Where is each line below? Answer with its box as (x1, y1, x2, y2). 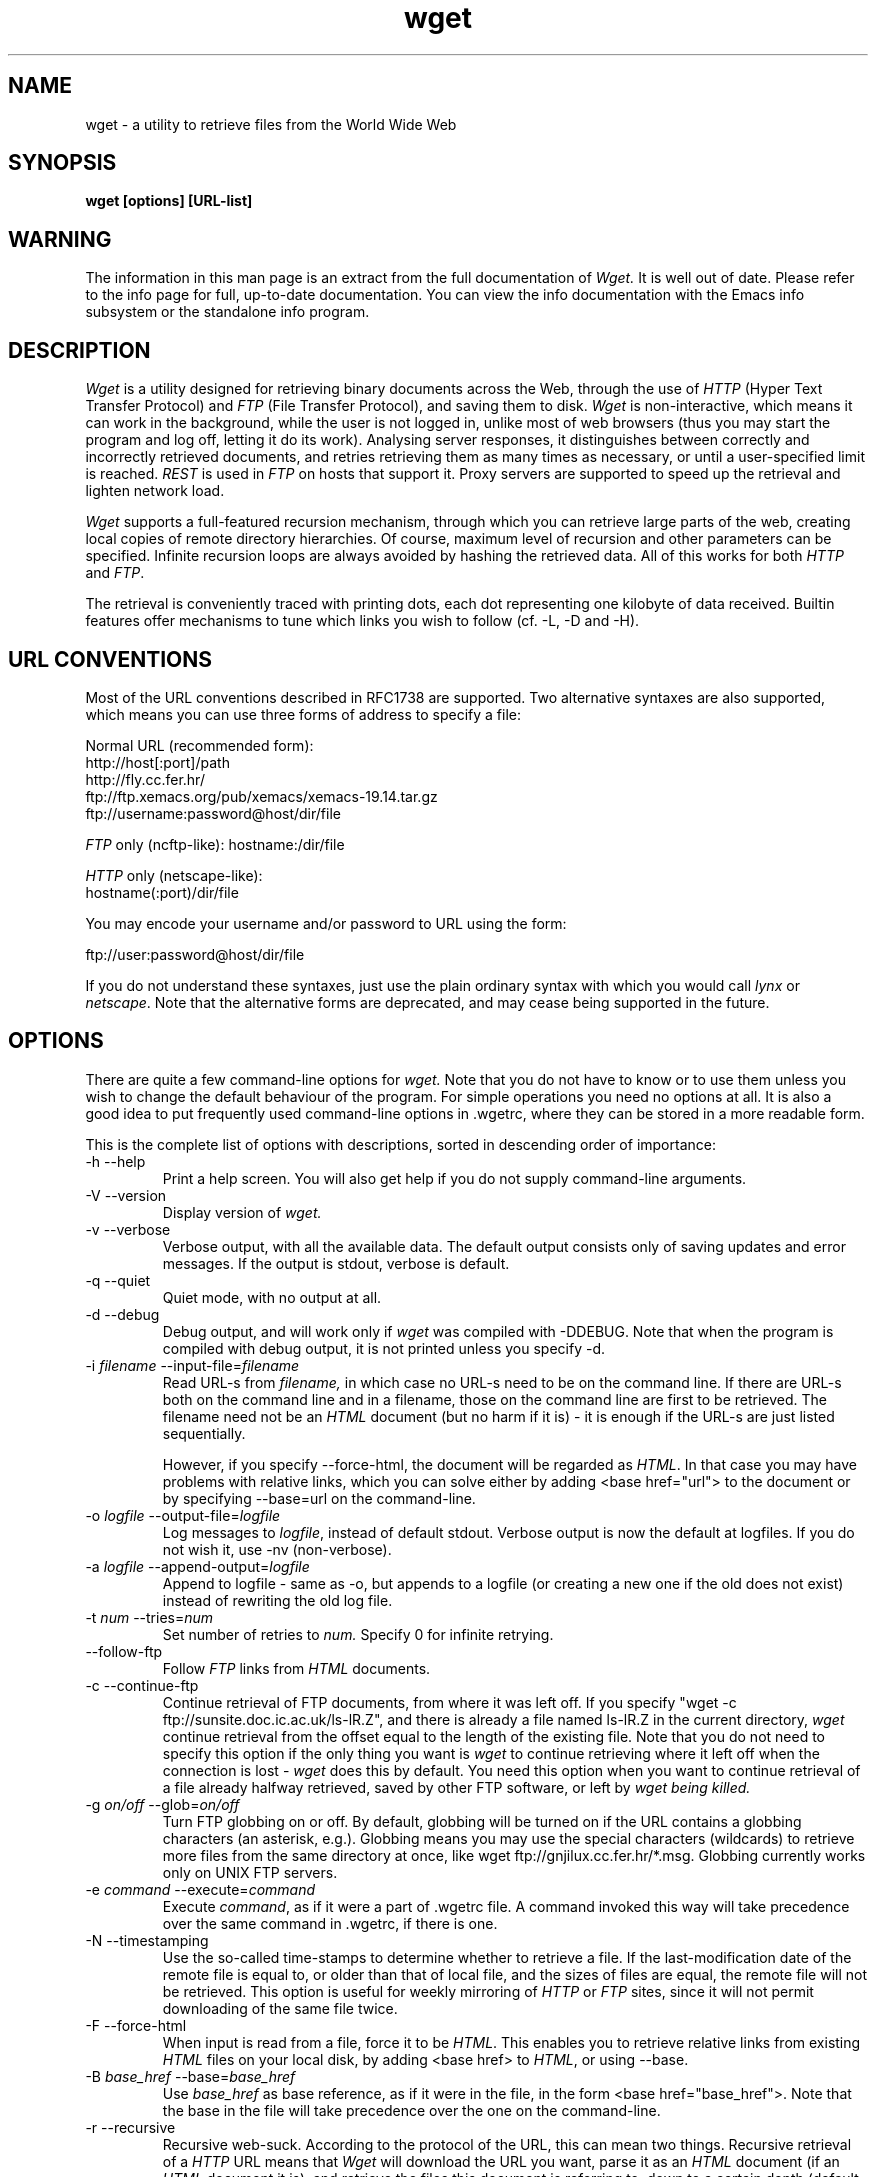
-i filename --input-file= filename (85, 1356, 300, 1374)
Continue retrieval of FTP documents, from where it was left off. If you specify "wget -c (162, 1693, 737, 1711)
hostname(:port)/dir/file (85, 883, 239, 901)
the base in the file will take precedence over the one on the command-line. (162, 2101, 661, 2119)
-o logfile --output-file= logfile (85, 1506, 281, 1524)
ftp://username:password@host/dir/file (85, 804, 341, 822)
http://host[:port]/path (85, 753, 230, 771)
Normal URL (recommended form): (85, 736, 314, 754)
